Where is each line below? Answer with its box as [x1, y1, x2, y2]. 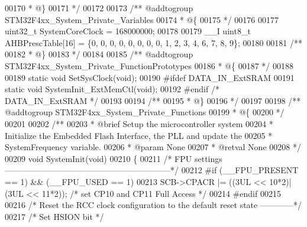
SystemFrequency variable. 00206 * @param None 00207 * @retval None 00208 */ [5, 141, 301, 153]
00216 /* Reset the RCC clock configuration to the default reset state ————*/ [5, 199, 302, 211]
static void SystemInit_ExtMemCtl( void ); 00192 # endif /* [5, 83, 219, 95]
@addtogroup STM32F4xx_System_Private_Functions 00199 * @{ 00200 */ [5, 106, 285, 118]
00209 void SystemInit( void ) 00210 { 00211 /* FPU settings [5, 152, 222, 164]
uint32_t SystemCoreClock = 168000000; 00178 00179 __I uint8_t [5, 25, 251, 37]
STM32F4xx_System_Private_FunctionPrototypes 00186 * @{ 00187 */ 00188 [5, 59, 293, 72]
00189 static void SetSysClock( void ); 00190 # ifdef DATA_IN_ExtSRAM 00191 [5, 71, 295, 83]
